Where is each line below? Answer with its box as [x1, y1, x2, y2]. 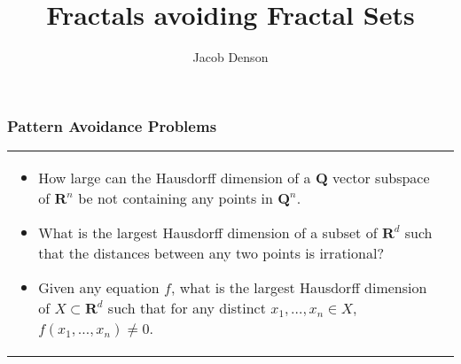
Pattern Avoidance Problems [7, 114, 217, 136]
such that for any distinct [107, 298, 266, 319]
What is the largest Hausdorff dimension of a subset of [38, 222, 378, 244]
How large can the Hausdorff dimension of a [38, 167, 311, 189]
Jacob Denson [192, 48, 269, 66]
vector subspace [332, 167, 430, 189]
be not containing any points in [78, 188, 273, 209]
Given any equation [38, 277, 160, 298]
